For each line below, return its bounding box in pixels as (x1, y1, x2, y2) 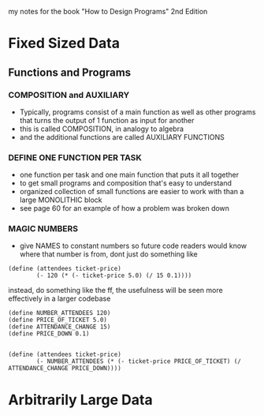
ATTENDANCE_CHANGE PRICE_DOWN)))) (8, 365, 122, 373)
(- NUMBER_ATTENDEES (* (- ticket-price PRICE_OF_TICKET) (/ (36, 358, 242, 365)
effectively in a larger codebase (8, 294, 111, 303)
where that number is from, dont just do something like (19, 249, 199, 259)
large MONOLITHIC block (19, 195, 102, 204)
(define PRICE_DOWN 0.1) (8, 330, 90, 338)
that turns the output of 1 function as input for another (19, 115, 195, 125)
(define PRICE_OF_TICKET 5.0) (8, 316, 108, 324)
